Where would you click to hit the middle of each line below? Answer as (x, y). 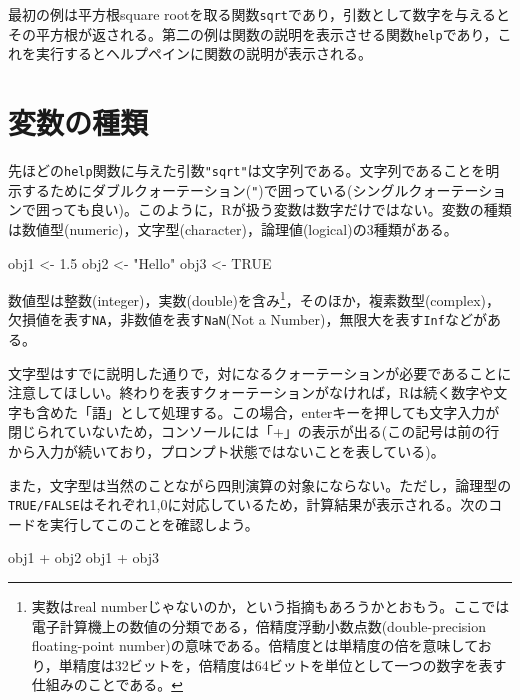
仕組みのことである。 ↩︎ (107, 684)
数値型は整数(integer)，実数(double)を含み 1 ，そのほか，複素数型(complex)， (254, 298)
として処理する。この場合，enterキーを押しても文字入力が (309, 411)
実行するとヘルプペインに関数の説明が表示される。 (203, 53)
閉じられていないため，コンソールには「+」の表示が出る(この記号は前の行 (254, 431)
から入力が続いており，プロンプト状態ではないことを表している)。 (226, 451)
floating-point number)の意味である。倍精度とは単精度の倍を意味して (254, 645)
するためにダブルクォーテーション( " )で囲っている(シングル (215, 189)
